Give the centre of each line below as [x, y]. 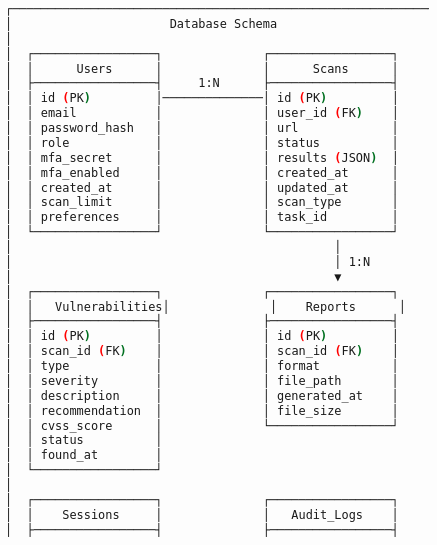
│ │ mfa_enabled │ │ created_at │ [202, 172]
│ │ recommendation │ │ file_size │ [202, 410]
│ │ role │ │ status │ [202, 142]
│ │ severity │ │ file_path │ [202, 380]
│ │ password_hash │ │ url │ [202, 128]
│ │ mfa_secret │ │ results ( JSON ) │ [202, 157]
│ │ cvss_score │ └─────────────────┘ [202, 425]
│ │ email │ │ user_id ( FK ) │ [202, 113]
